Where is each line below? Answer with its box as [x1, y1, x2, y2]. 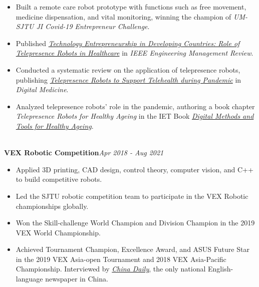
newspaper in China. [45, 273, 108, 284]
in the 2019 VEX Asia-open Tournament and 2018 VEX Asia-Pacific [16, 253, 226, 264]
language [16, 273, 43, 284]
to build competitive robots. [16, 174, 102, 184]
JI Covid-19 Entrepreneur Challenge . [36, 21, 150, 32]
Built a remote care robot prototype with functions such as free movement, [16, 2, 246, 12]
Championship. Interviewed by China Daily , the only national [16, 263, 206, 274]
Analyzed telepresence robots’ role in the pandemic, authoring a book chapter [16, 101, 255, 111]
